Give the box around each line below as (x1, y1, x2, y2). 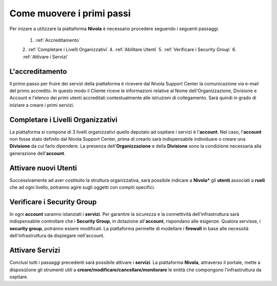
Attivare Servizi (9, 246, 61, 255)
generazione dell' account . (9, 150, 66, 156)
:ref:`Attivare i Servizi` (22, 54, 69, 60)
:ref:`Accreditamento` (35, 37, 81, 43)
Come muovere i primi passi (9, 8, 131, 19)
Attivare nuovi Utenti (9, 164, 77, 172)
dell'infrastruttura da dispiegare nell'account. (9, 233, 105, 239)
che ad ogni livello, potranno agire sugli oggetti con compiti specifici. (9, 184, 155, 190)
